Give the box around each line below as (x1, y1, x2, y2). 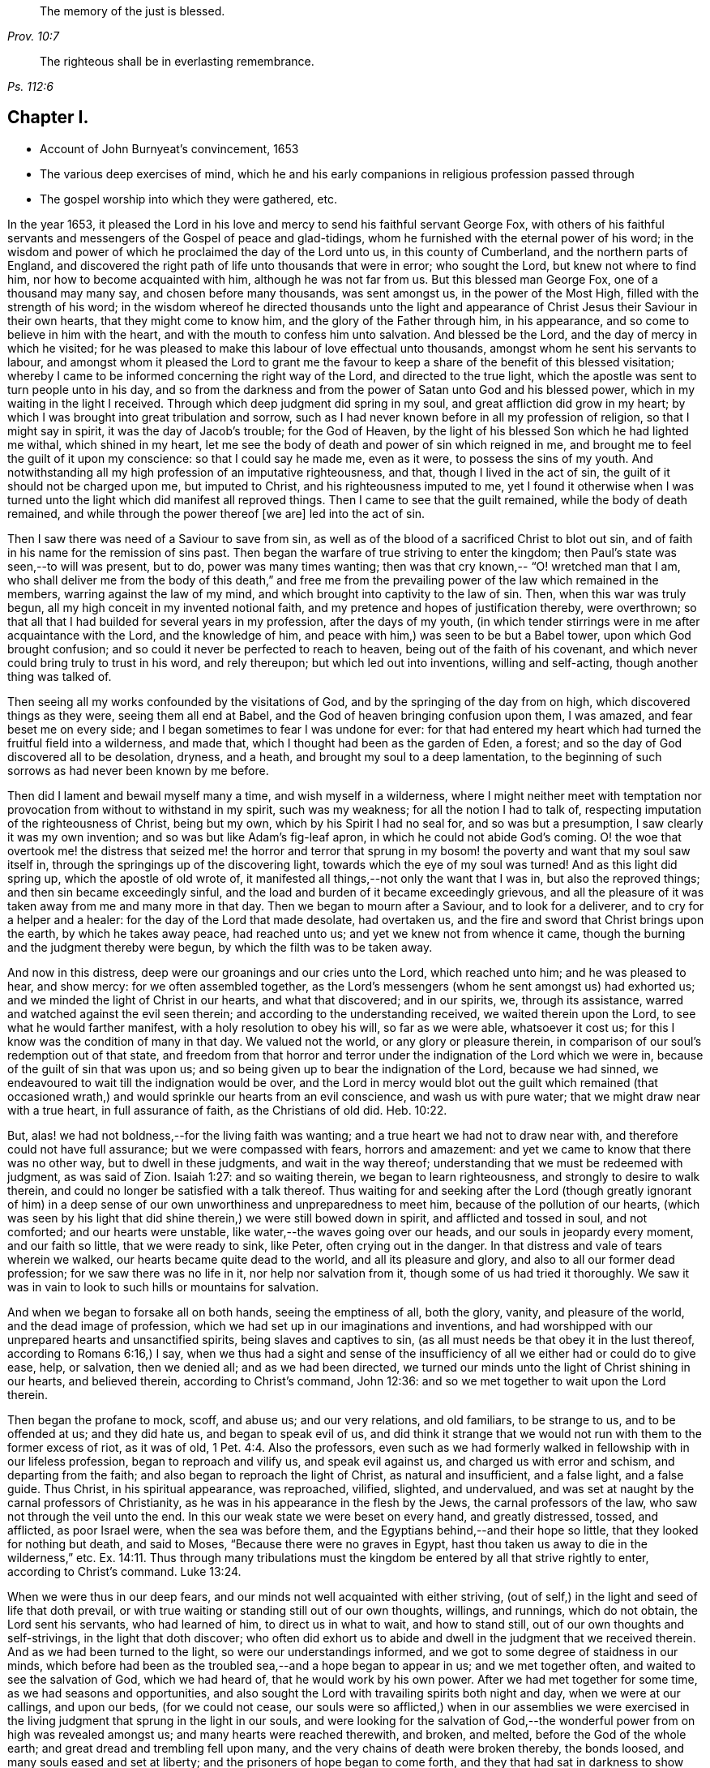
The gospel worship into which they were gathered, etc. (40, 191, 337, 206)
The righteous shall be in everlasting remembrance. (40, 54, 314, 68)
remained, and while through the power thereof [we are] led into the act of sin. (7, 506, 426, 520)
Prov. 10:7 (7, 29, 59, 43)
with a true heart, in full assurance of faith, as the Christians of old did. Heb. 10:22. (7, 1102, 447, 1117)
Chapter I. (7, 107, 89, 128)
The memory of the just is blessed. (40, 4, 225, 18)
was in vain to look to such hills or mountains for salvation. (7, 1279, 319, 1294)
